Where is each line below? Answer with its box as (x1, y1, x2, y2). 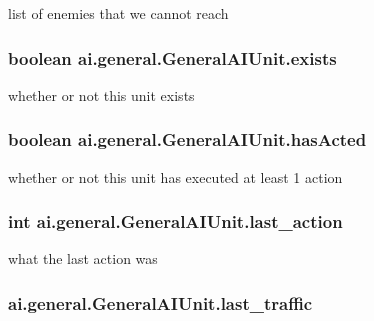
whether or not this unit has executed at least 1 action (8, 166, 343, 187)
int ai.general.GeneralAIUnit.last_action (8, 209, 343, 234)
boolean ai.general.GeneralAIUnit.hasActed (8, 127, 367, 152)
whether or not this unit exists (8, 84, 195, 105)
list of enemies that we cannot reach (8, 3, 229, 23)
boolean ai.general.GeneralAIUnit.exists (8, 45, 337, 70)
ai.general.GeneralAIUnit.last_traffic (8, 290, 313, 315)
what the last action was (8, 248, 158, 269)
